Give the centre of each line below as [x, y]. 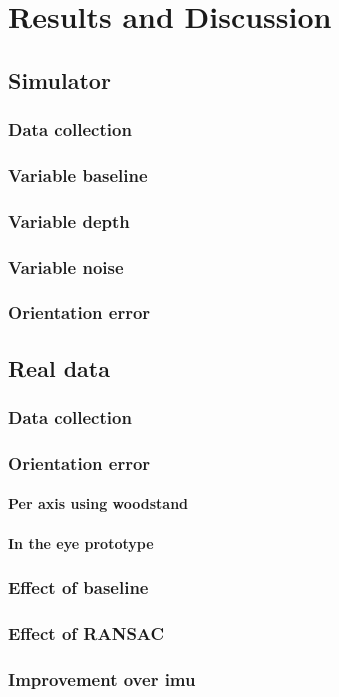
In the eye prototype [81, 542]
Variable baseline [78, 174]
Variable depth [69, 220]
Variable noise [66, 266]
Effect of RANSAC [86, 632]
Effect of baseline [78, 587]
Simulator [59, 79]
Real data [59, 367]
